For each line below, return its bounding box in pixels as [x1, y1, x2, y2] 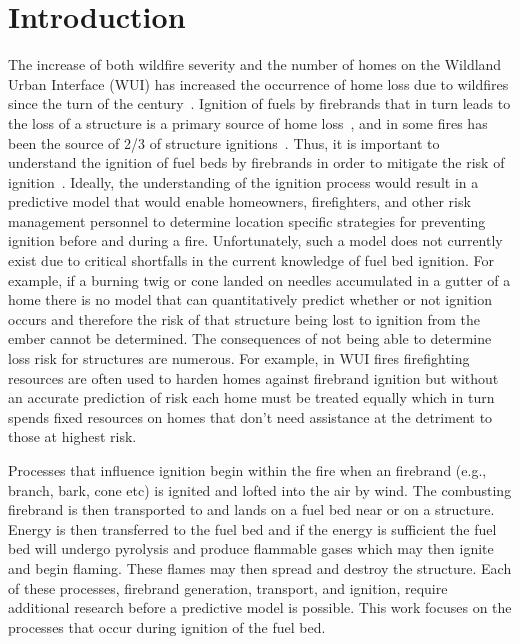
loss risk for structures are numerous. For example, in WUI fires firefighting [8, 348, 470, 369]
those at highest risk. [8, 426, 137, 447]
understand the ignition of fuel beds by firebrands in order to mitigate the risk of [8, 152, 505, 173]
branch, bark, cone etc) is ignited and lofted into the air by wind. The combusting [8, 479, 512, 500]
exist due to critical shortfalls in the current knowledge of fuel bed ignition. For [8, 250, 494, 271]
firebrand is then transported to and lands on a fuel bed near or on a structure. [8, 499, 495, 520]
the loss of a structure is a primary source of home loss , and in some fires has [8, 112, 488, 133]
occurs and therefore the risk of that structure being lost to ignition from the [8, 308, 480, 329]
